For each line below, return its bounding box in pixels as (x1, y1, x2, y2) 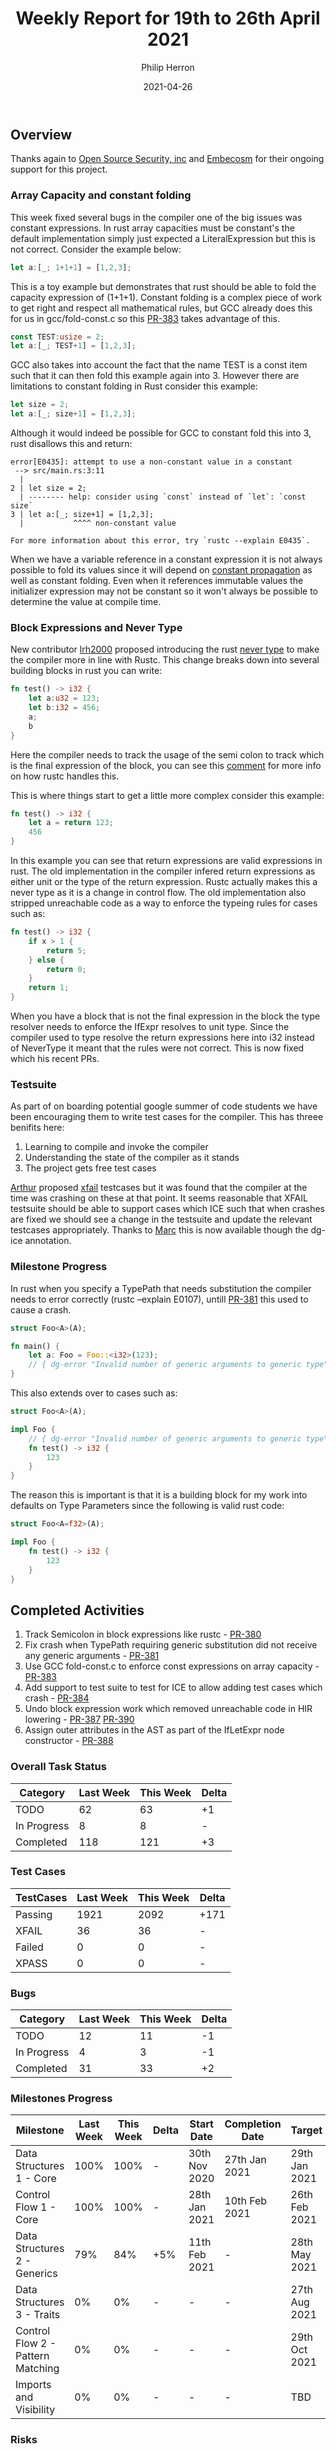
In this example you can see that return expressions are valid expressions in (10, 855, 323, 867)
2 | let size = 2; (10, 483, 87, 494)
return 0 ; (46, 964, 87, 974)
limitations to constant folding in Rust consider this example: (10, 380, 258, 392)
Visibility (15, 2403, 56, 2417)
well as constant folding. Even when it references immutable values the (10, 575, 304, 587)
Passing (15, 1907, 53, 1921)
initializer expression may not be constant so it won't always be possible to (10, 585, 319, 597)
